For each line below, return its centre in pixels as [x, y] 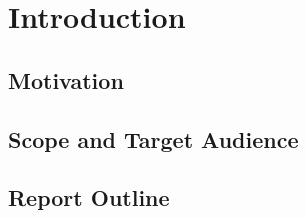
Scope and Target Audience [153, 138]
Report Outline [89, 197]
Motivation [66, 79]
